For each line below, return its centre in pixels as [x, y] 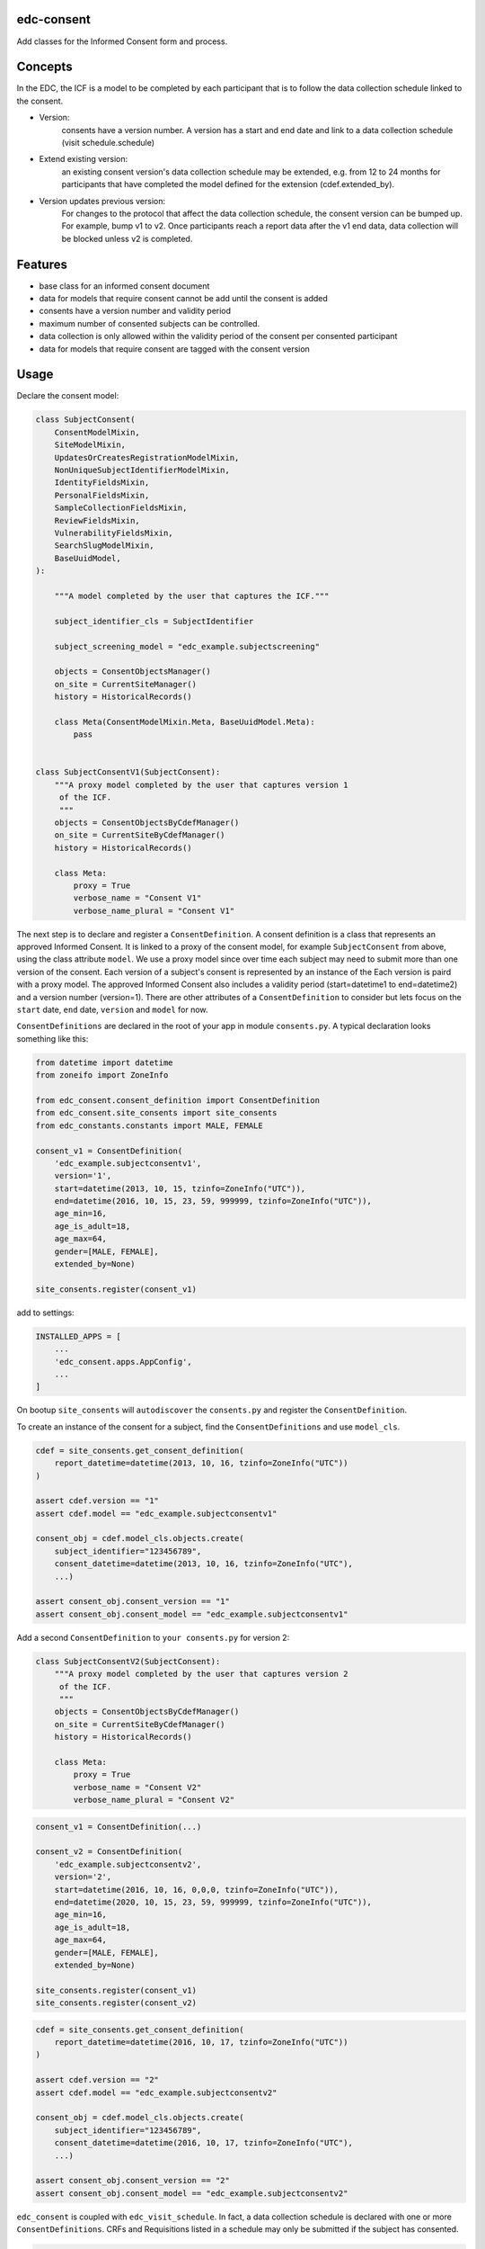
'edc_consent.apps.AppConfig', [123, 1362]
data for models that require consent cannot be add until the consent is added [183, 299]
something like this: [53, 1038]
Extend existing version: [84, 159]
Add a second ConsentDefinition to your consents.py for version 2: [153, 1637]
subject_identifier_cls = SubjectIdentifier [154, 621]
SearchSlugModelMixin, [104, 546]
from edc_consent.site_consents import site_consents [156, 1113]
